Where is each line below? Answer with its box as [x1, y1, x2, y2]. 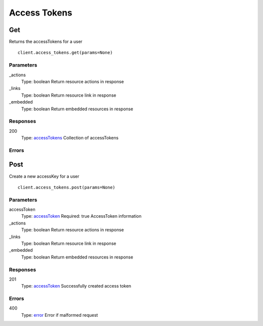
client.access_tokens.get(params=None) [18, 50, 113, 55]
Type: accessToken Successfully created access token [21, 283, 131, 289]
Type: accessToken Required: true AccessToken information [21, 213, 142, 219]
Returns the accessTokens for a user [9, 39, 83, 45]
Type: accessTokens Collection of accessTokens [21, 135, 119, 141]
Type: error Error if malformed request [21, 312, 98, 318]
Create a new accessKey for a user [9, 173, 79, 179]
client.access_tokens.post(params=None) [18, 185, 115, 190]
